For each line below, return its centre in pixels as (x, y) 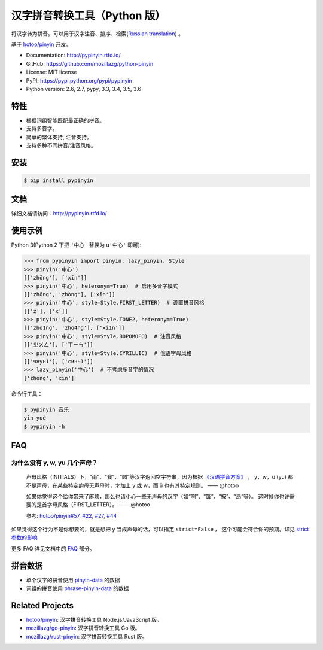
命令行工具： (27, 394)
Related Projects (42, 605)
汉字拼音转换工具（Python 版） (88, 16)
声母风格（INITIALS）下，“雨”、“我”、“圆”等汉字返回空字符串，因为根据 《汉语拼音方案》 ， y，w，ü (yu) (156, 477)
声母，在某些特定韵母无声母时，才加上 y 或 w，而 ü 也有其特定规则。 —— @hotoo (138, 485)
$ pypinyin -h (44, 426)
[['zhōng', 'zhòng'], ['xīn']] (70, 294)
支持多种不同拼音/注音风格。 (61, 145)
